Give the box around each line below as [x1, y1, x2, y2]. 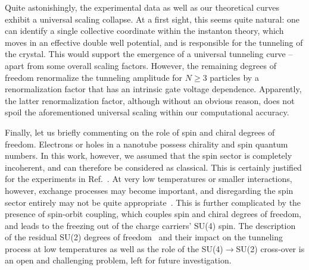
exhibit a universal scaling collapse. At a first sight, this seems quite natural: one [5, 12, 299, 25]
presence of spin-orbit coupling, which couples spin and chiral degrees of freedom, [5, 208, 301, 220]
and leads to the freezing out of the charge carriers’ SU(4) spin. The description [5, 219, 296, 231]
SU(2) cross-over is [236, 242, 305, 255]
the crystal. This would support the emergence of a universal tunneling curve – [5, 48, 293, 60]
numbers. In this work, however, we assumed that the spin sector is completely [5, 149, 292, 162]
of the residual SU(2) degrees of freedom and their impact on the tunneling [5, 231, 283, 243]
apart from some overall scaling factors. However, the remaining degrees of [5, 59, 276, 71]
